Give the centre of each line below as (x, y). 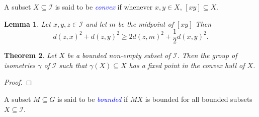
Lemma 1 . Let (27, 23)
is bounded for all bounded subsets (199, 99)
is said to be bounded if (93, 99)
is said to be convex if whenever (104, 7)
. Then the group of (207, 55)
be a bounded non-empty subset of (119, 55)
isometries (20, 65)
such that (73, 65)
